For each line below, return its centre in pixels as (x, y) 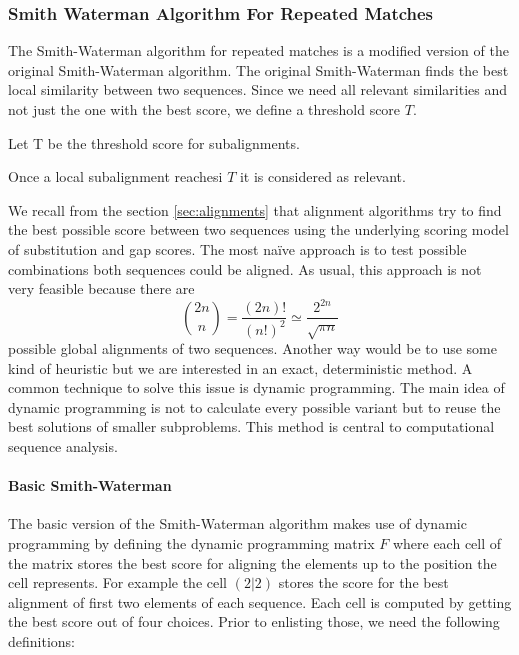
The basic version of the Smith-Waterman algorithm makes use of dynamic (237, 523)
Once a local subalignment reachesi (115, 176)
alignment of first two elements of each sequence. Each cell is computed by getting (260, 601)
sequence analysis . (63, 446)
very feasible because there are (101, 288)
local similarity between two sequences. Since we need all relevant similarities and (257, 89)
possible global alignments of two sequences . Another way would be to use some (252, 348)
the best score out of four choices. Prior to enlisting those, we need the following (254, 621)
